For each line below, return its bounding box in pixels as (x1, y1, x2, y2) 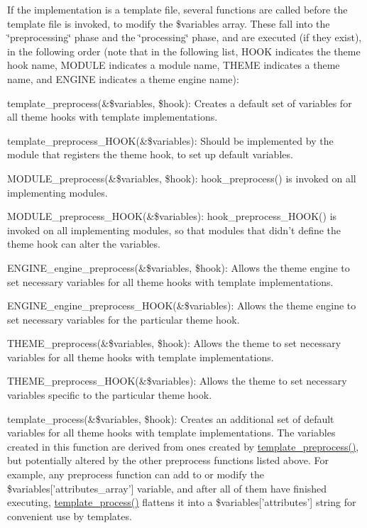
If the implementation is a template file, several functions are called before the (7, 2, 348, 16)
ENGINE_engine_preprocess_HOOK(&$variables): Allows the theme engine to (7, 298, 356, 313)
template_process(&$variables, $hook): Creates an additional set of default (7, 411, 334, 426)
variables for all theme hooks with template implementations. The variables (7, 425, 336, 440)
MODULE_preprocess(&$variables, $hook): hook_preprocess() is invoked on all (7, 170, 356, 185)
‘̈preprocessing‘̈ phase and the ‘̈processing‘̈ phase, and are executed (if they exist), (7, 30, 362, 45)
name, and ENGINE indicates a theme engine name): (7, 71, 239, 86)
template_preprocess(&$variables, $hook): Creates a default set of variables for (7, 95, 352, 110)
